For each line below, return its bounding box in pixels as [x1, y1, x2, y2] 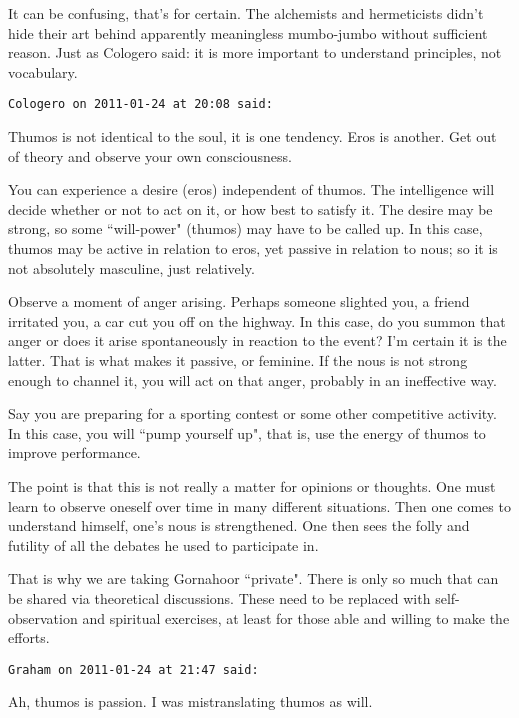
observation [8, 607, 78, 628]
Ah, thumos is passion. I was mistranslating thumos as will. [8, 691, 373, 712]
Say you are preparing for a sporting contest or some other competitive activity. [8, 403, 497, 424]
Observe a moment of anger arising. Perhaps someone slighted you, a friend [8, 291, 470, 312]
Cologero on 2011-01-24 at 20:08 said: [8, 97, 273, 112]
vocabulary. [8, 61, 78, 82]
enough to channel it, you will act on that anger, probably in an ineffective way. [8, 369, 497, 390]
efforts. [8, 627, 50, 648]
